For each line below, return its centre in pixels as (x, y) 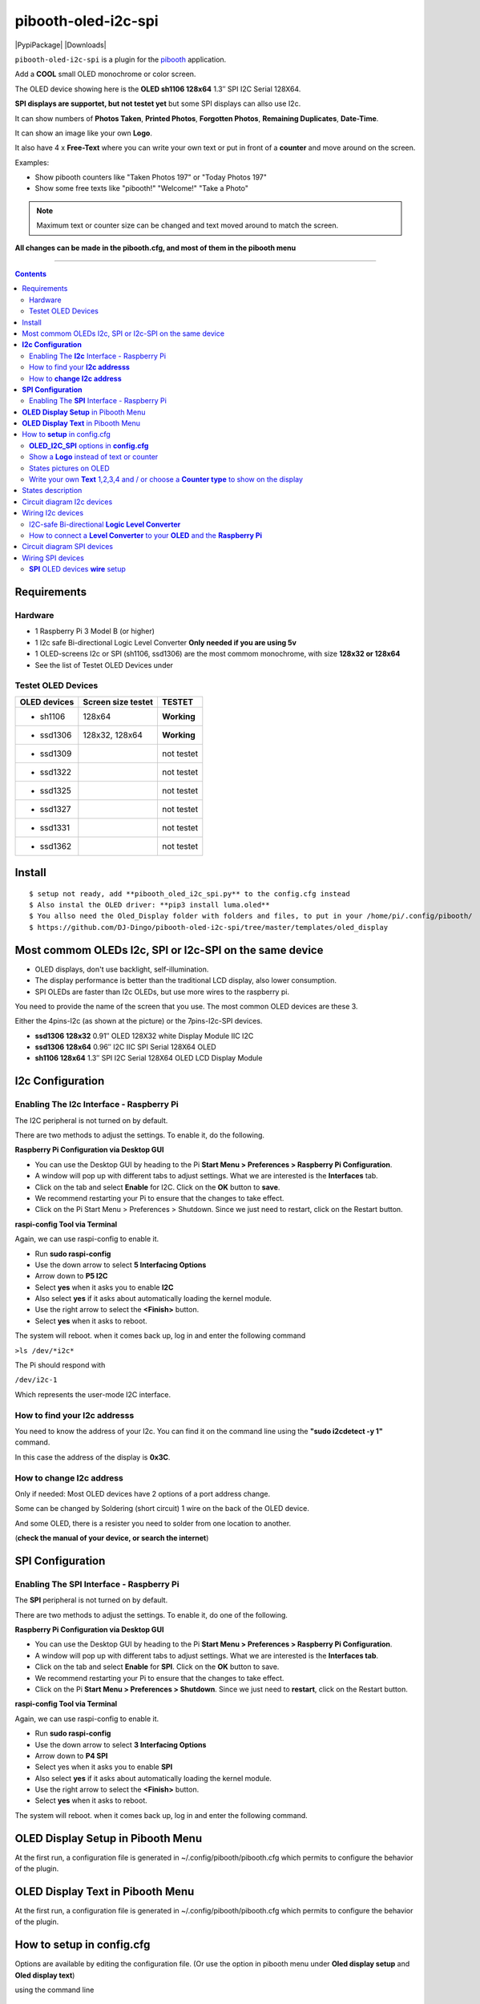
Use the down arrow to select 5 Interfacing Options (121, 1265)
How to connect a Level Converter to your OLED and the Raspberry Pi (146, 535)
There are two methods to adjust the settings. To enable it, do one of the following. (151, 1614)
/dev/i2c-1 (36, 1380)
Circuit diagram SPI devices (68, 547)
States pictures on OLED (69, 468)
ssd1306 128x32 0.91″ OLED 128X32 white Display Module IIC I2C (144, 1036)
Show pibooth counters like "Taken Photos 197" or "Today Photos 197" (151, 177)
